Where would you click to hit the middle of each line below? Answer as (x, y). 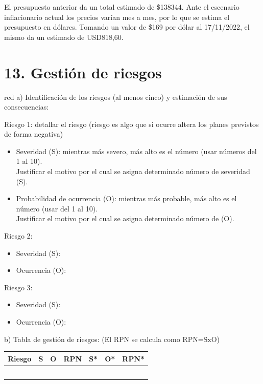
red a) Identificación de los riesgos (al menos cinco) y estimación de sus (116, 97)
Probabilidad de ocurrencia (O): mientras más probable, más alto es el (126, 198)
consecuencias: (27, 107)
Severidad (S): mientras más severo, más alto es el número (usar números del (136, 151)
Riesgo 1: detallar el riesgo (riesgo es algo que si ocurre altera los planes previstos (131, 124)
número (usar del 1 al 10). (57, 208)
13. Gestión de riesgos (83, 72)
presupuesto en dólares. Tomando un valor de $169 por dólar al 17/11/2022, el (127, 27)
